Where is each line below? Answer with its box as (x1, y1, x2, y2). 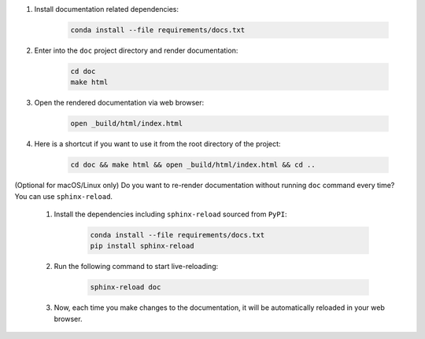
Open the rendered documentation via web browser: (34, 98, 205, 108)
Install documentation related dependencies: (34, 5, 179, 13)
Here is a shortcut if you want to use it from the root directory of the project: (34, 139, 281, 149)
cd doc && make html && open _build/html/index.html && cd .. (70, 160, 316, 169)
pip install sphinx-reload (90, 241, 194, 251)
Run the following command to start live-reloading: (54, 262, 219, 271)
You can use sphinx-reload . (14, 191, 113, 201)
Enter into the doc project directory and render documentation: (34, 46, 238, 55)
